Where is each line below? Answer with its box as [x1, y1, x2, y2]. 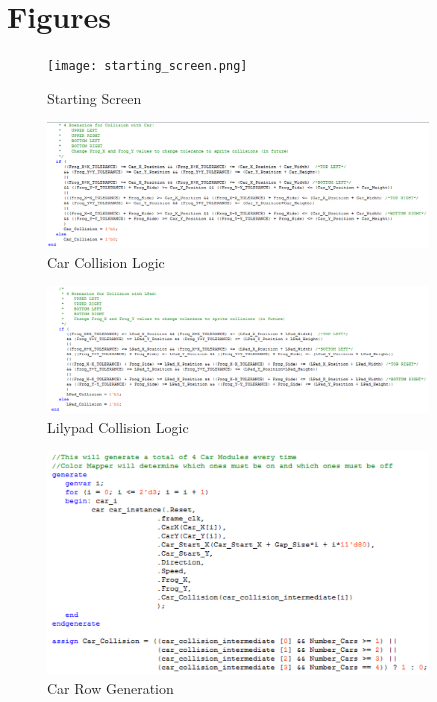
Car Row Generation [47, 678, 174, 699]
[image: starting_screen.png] [47, 59, 248, 74]
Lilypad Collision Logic [47, 416, 189, 437]
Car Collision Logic [47, 251, 165, 272]
